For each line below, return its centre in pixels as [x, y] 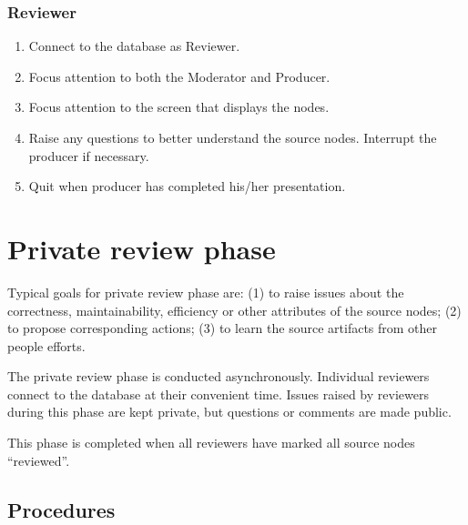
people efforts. [46, 345]
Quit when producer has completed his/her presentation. [187, 186]
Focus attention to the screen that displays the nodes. [179, 107]
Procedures [61, 509]
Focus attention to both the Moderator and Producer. [179, 76]
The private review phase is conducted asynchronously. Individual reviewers [219, 376]
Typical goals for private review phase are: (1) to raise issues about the [206, 292]
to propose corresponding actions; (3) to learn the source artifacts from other [223, 328]
